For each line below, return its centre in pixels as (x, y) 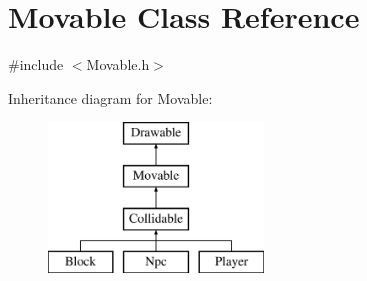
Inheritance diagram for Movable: (110, 97)
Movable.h (118, 64)
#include (36, 64)
